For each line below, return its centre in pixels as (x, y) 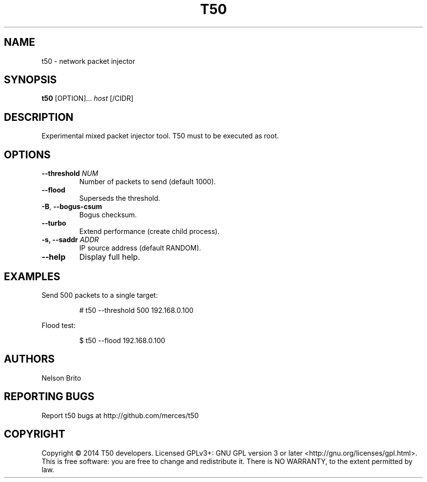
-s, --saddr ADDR (70, 240)
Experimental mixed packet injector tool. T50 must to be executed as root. (160, 136)
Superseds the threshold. (120, 198)
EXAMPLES (32, 276)
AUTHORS (29, 359)
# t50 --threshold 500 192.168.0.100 (136, 310)
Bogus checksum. (108, 215)
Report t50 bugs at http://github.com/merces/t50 (120, 415)
